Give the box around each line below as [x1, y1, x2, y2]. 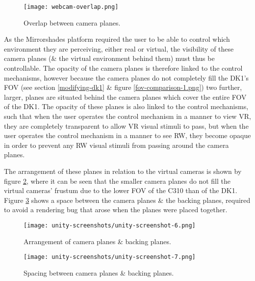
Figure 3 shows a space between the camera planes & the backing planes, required [4, 195, 251, 205]
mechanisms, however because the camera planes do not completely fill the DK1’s [4, 72, 249, 83]
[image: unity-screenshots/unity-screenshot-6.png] [24, 222, 196, 229]
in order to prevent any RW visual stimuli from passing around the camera [4, 140, 229, 150]
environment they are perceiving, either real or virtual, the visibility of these [4, 43, 234, 54]
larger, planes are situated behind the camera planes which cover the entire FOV [4, 91, 247, 102]
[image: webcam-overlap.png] [24, 3, 119, 10]
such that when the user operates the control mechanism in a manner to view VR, [4, 111, 251, 121]
